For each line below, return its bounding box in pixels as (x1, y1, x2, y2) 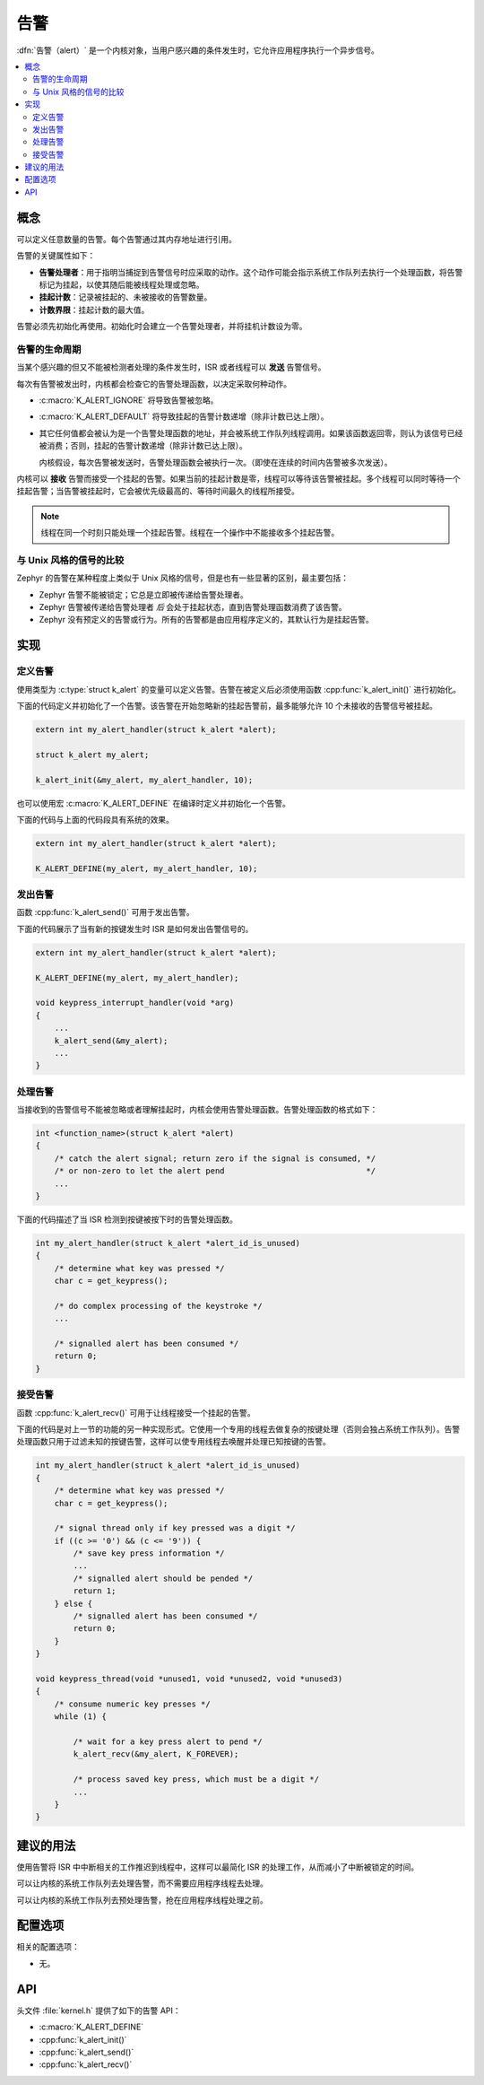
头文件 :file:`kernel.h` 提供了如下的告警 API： (16, 2005, 181, 2016)
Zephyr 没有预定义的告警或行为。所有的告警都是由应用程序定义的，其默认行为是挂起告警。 (39, 615, 374, 625)
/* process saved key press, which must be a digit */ (73, 1775, 320, 1784)
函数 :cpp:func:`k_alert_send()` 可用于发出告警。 (16, 907, 194, 918)
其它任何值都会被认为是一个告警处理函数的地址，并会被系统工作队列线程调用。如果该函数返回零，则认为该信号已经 (39, 427, 463, 439)
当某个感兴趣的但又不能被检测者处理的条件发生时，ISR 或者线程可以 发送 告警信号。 (16, 362, 326, 372)
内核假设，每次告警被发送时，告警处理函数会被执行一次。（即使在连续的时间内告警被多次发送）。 (39, 457, 393, 467)
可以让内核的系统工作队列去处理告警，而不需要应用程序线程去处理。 (16, 1878, 268, 1889)
